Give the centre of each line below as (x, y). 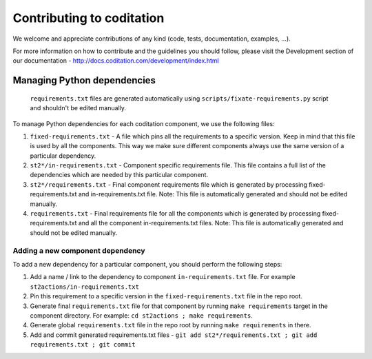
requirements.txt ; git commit (83, 345)
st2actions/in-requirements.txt (84, 287)
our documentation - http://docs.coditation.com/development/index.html (116, 61)
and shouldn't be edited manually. (78, 108)
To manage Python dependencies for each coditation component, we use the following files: (144, 123)
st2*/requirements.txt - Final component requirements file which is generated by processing (169, 184)
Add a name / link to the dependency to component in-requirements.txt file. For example (163, 277)
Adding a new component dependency (79, 250)
